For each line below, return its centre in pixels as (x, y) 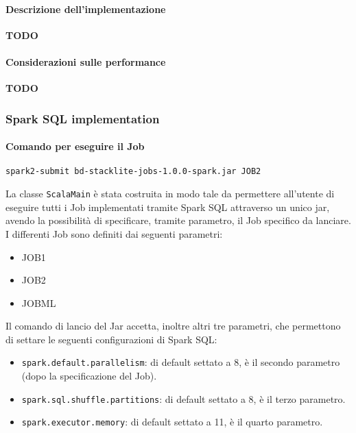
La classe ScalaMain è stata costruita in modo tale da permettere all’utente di (170, 194)
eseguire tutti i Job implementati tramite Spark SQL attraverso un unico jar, (168, 207)
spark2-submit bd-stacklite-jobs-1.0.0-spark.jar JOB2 (133, 172)
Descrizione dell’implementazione (86, 9)
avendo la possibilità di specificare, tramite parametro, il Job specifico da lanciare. (178, 220)
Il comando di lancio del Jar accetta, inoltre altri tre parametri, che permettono (173, 326)
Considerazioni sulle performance (86, 61)
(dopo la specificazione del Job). (89, 376)
